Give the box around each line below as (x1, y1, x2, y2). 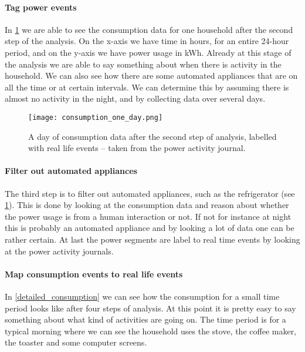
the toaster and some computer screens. (5, 336, 147, 348)
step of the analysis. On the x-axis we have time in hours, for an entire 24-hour (5, 35, 289, 47)
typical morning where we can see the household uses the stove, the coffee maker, (5, 324, 297, 337)
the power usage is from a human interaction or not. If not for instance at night (5, 210, 292, 222)
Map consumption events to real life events (5, 267, 183, 280)
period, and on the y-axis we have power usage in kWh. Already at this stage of (5, 46, 292, 58)
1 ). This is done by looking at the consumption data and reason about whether (5, 199, 289, 211)
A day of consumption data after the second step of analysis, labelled (28, 130, 277, 142)
